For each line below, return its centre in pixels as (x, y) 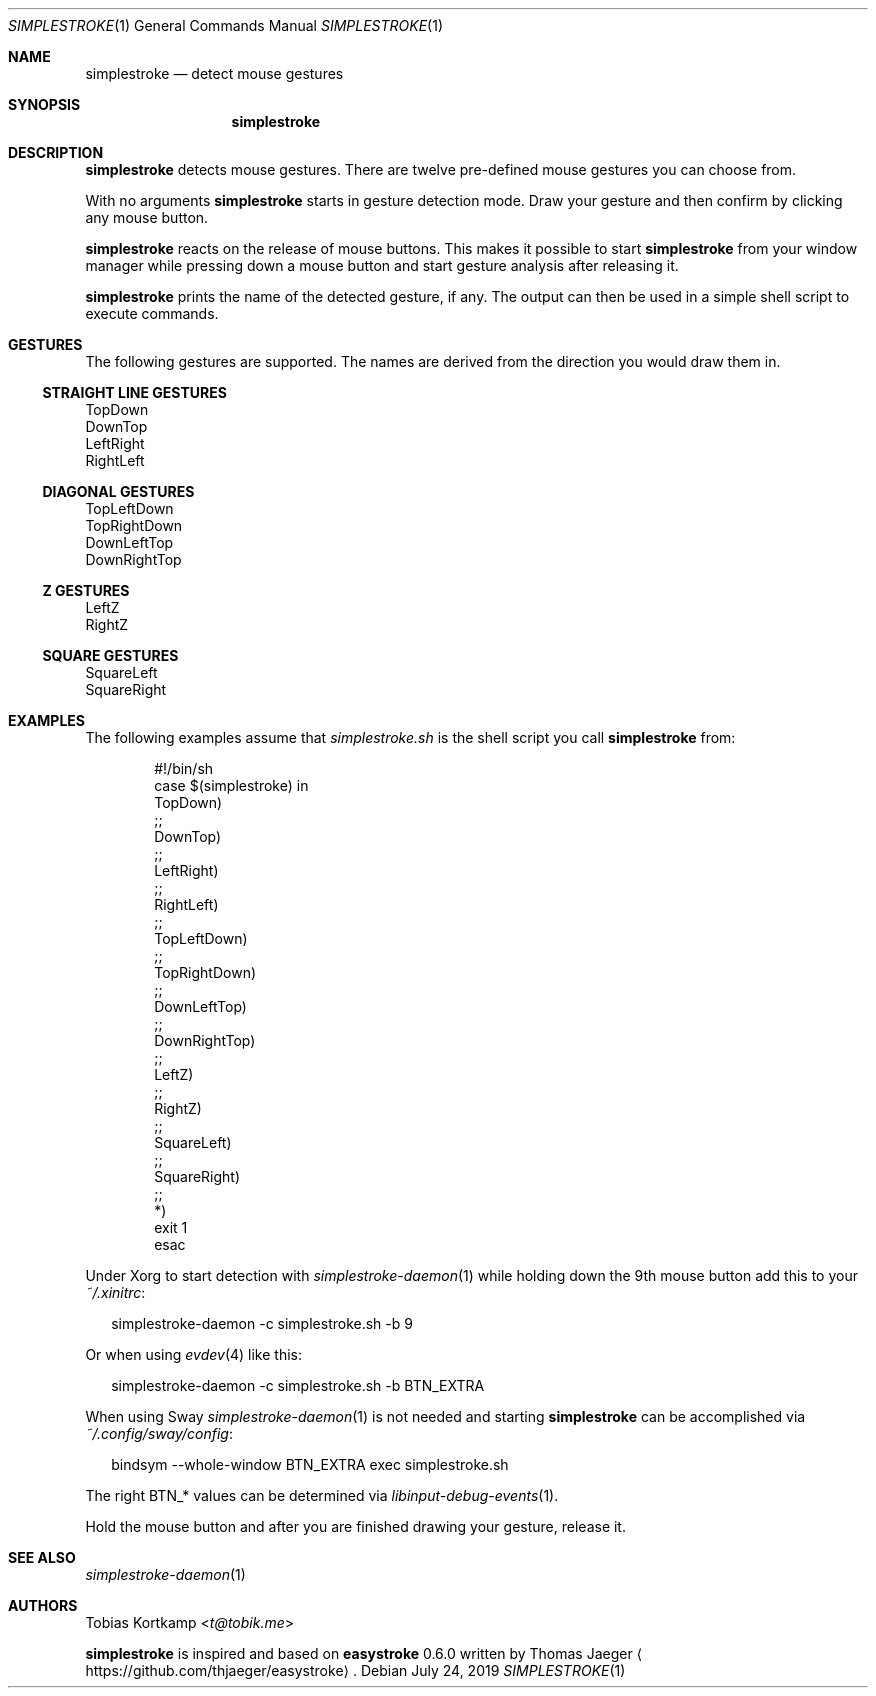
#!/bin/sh (184, 768)
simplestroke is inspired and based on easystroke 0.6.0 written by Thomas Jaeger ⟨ (364, 1653)
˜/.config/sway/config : (159, 1433)
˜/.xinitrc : (115, 1292)
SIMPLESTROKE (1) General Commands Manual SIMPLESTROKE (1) (226, 25)
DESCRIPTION (56, 152)
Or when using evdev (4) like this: (194, 1354)
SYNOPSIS (44, 104)
